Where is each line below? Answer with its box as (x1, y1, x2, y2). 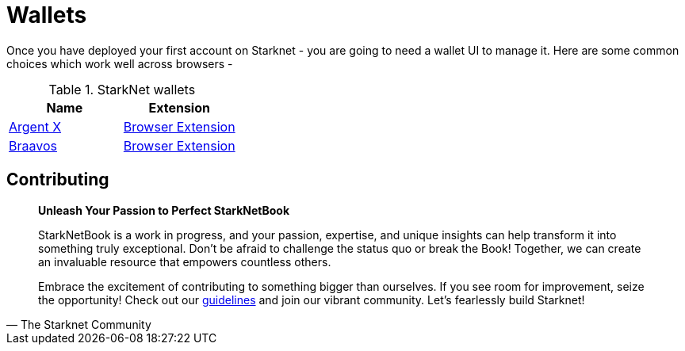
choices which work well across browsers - (6, 56, 233, 71)
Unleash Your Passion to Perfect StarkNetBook (38, 203, 290, 217)
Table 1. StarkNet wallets (48, 81, 196, 97)
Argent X (9, 118, 62, 135)
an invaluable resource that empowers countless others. (38, 254, 331, 269)
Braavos (9, 137, 57, 154)
